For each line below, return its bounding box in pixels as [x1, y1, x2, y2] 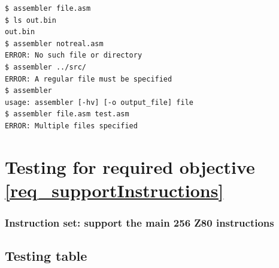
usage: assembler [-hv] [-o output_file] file [5, 98, 193, 107]
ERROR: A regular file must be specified [5, 74, 172, 83]
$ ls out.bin [5, 16, 56, 25]
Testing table [5, 246, 87, 265]
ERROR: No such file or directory [5, 51, 142, 60]
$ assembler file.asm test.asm [5, 110, 129, 119]
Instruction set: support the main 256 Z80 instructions [5, 215, 274, 230]
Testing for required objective [5, 154, 255, 179]
